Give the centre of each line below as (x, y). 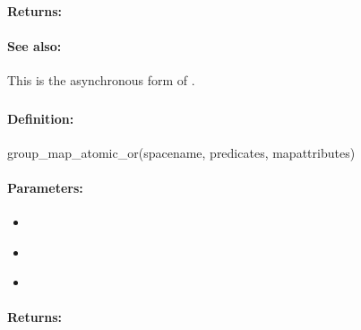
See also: (34, 45)
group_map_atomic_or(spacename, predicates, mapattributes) (181, 152)
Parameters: (45, 187)
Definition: (41, 118)
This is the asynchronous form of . (101, 79)
